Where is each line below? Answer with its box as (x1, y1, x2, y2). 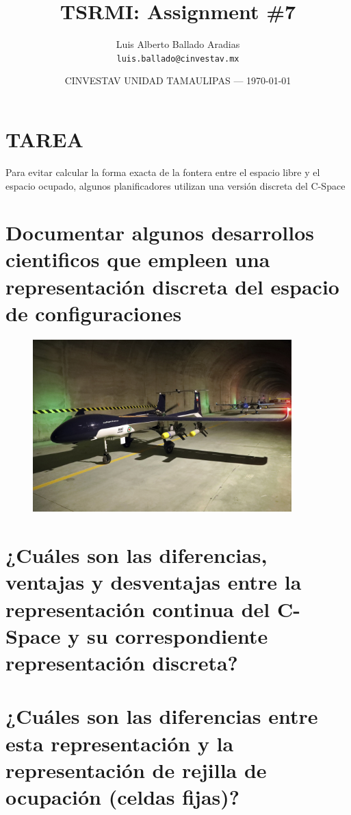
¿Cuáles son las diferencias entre (5, 702, 318, 730)
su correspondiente (86, 621, 268, 649)
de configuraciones (5, 299, 182, 327)
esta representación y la (5, 729, 234, 757)
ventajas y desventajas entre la (5, 568, 302, 596)
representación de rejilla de (5, 755, 267, 783)
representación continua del (5, 594, 270, 623)
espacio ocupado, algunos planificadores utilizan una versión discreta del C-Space (5, 178, 346, 192)
